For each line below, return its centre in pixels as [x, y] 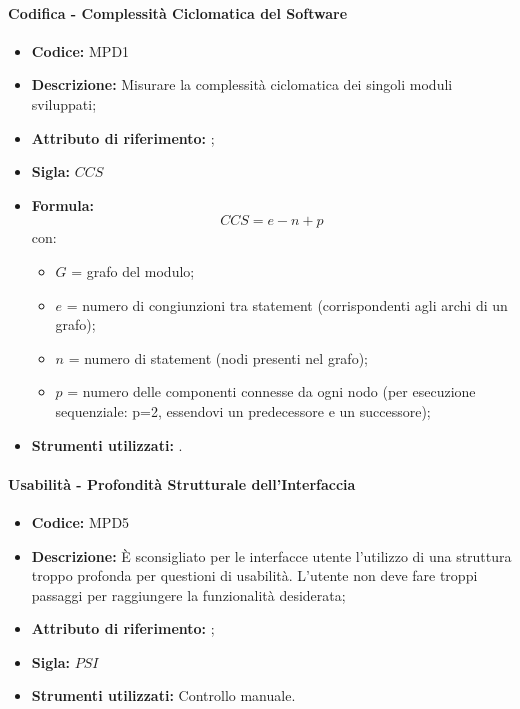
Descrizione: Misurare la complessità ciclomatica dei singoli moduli [242, 84]
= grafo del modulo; [133, 270]
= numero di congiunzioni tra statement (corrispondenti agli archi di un [287, 304]
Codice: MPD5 [80, 521]
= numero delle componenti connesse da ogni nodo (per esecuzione [271, 391]
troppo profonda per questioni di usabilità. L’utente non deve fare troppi [254, 575]
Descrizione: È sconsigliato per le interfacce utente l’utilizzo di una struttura [271, 555]
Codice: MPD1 [80, 50]
